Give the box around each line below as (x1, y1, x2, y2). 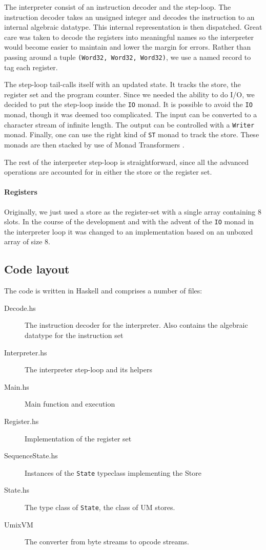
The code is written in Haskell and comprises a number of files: (4, 285, 202, 296)
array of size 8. (4, 236, 50, 247)
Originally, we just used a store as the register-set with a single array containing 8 (4, 206, 262, 217)
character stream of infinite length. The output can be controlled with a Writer (4, 119, 255, 130)
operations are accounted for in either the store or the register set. (4, 166, 212, 177)
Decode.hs (4, 302, 36, 313)
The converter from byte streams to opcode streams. (25, 536, 189, 547)
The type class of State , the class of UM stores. (25, 501, 175, 512)
